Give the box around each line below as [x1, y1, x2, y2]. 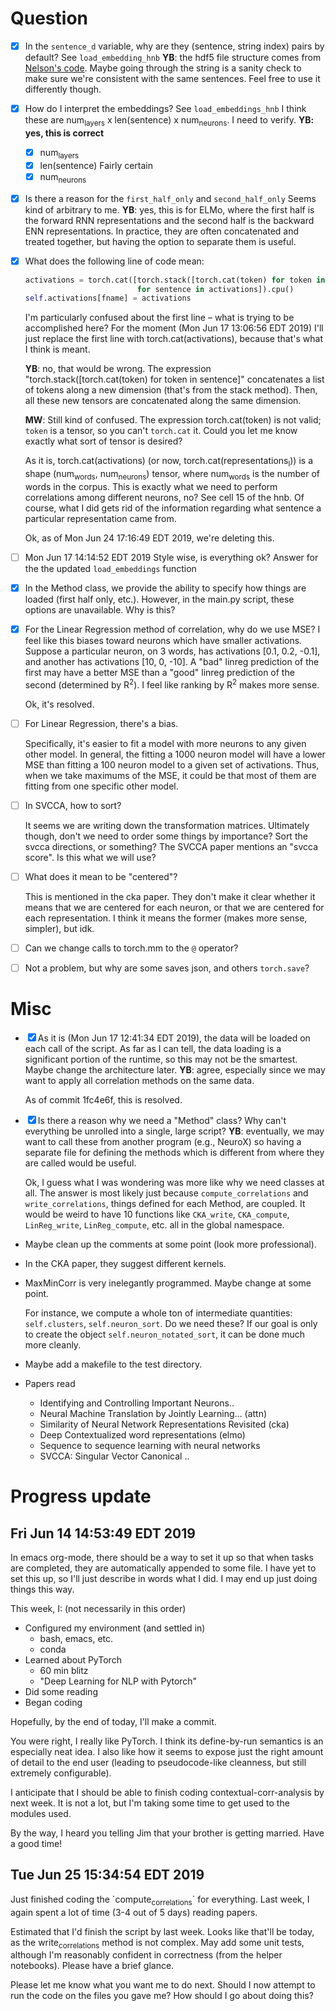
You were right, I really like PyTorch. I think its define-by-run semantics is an [10, 1735, 324, 1747]
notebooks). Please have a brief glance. [10, 1960, 175, 1972]
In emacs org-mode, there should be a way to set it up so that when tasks [10, 1551, 314, 1563]
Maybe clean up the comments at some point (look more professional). [24, 1238, 317, 1250]
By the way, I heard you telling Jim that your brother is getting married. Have [10, 1827, 325, 1839]
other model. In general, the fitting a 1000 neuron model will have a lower [24, 748, 326, 760]
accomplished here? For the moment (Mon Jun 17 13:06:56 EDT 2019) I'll [24, 322, 324, 334]
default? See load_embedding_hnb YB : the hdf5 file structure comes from [24, 52, 322, 63]
